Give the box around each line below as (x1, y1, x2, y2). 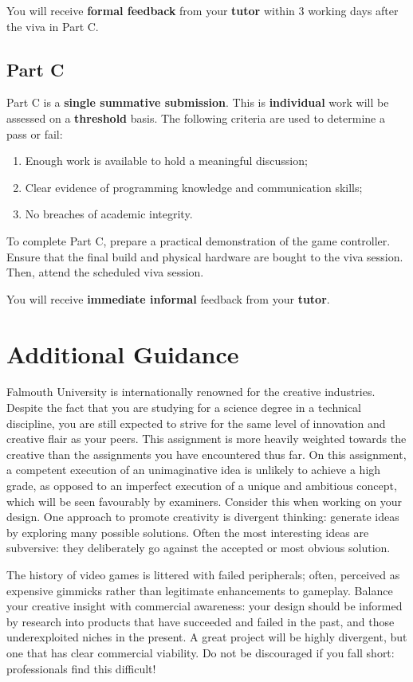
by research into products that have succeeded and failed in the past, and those (6, 613, 395, 629)
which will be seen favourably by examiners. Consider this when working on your (6, 492, 402, 509)
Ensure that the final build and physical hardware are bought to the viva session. (6, 248, 403, 265)
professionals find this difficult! (6, 660, 156, 676)
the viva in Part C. (6, 18, 99, 34)
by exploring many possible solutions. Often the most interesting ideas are (6, 523, 369, 540)
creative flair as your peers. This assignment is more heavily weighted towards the (6, 430, 407, 447)
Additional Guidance (6, 337, 239, 370)
